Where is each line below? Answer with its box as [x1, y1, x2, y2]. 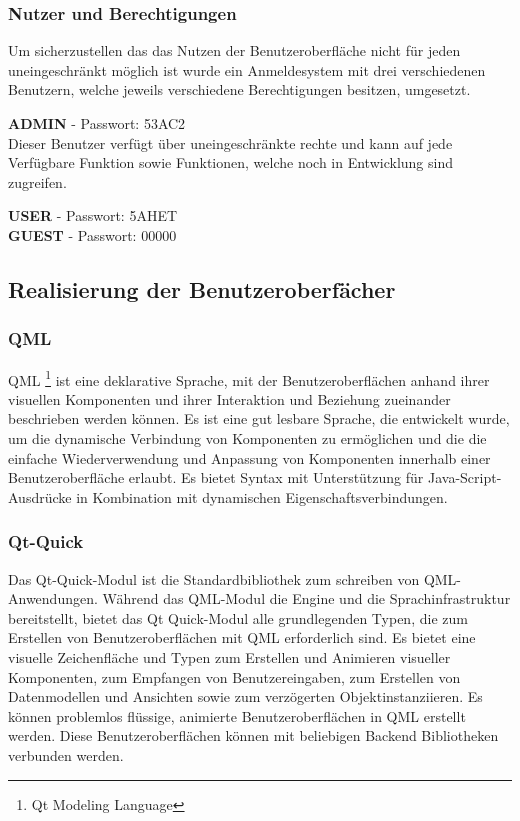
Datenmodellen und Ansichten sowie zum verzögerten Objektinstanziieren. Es [8, 686, 483, 707]
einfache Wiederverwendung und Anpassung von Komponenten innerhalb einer [8, 447, 491, 468]
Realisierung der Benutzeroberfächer [8, 273, 396, 304]
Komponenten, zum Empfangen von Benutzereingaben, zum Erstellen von [8, 666, 461, 687]
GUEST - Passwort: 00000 [8, 224, 177, 245]
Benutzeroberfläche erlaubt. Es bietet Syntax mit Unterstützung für [8, 467, 424, 488]
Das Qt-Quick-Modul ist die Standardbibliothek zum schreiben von [8, 568, 420, 589]
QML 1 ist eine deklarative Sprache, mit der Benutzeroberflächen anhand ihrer [8, 366, 490, 390]
